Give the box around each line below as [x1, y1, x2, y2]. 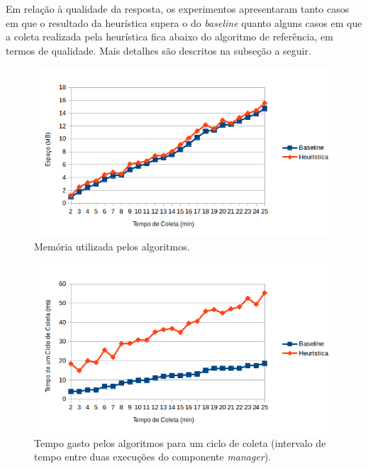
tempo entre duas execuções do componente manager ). [34, 449, 272, 464]
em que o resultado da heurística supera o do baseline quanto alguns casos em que [6, 15, 362, 30]
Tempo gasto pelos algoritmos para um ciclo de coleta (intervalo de [34, 435, 326, 450]
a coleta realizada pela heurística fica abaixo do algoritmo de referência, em [6, 29, 333, 44]
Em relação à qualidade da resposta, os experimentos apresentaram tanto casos [6, 1, 350, 16]
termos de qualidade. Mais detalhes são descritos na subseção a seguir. [6, 43, 311, 57]
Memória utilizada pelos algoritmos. [34, 239, 190, 254]
